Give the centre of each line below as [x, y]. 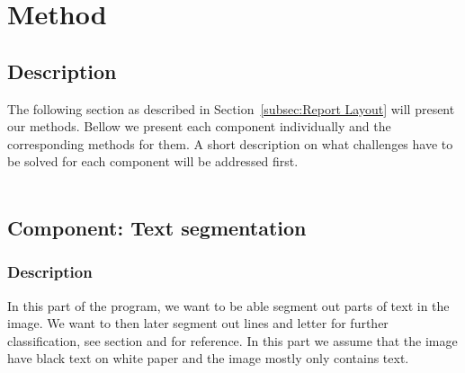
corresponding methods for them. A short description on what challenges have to [230, 143]
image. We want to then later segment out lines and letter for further [198, 323]
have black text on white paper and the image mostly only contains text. [208, 358]
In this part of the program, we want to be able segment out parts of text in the [228, 305]
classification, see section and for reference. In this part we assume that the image [232, 340]
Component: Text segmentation [157, 227]
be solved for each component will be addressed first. [153, 161]
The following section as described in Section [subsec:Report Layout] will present [231, 108]
